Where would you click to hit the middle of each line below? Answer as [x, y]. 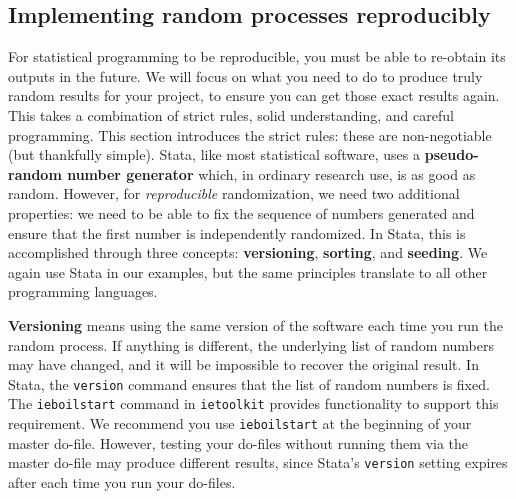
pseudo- [451, 154]
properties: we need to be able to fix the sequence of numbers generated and [241, 212]
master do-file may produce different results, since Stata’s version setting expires [258, 462]
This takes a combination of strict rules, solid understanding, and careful [231, 114]
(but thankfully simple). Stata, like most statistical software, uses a [214, 154]
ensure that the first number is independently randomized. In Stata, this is [237, 232]
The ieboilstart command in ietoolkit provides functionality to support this [253, 403]
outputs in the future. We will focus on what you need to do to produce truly [245, 75]
